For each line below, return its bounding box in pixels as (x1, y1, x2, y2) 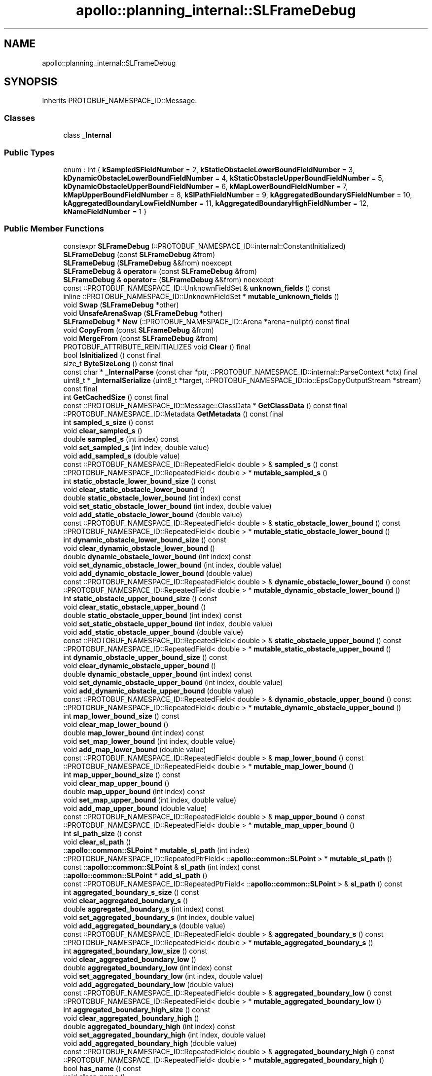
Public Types (4, 147, 55, 157)
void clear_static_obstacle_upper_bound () (63, 602, 206, 611)
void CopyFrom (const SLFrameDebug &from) (63, 325, 214, 334)
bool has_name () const (63, 1064, 141, 1073)
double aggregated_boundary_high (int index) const (63, 1022, 235, 1031)
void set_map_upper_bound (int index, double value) (63, 795, 237, 804)
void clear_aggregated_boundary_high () (63, 1013, 199, 1022)
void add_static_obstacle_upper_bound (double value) (63, 627, 244, 636)
